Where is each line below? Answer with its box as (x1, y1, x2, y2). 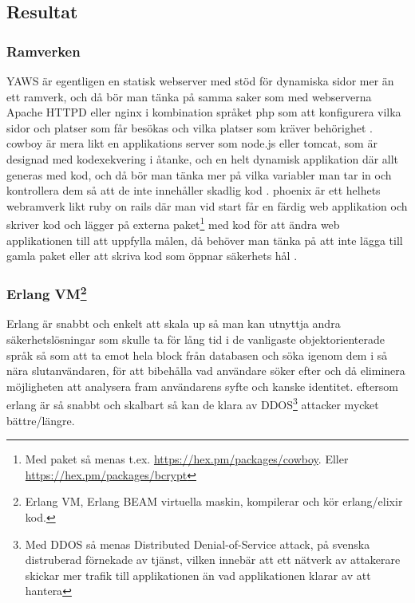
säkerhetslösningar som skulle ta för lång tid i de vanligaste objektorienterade (6, 331, 385, 348)
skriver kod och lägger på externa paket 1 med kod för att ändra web (6, 214, 340, 232)
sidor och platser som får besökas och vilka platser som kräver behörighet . (6, 119, 373, 136)
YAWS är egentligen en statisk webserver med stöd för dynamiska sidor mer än (6, 73, 394, 89)
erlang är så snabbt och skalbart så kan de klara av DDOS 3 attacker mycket (6, 394, 379, 413)
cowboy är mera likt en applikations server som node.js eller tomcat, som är (6, 135, 377, 152)
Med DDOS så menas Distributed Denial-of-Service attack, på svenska (25, 535, 370, 552)
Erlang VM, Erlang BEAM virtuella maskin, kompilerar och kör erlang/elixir (25, 493, 403, 510)
